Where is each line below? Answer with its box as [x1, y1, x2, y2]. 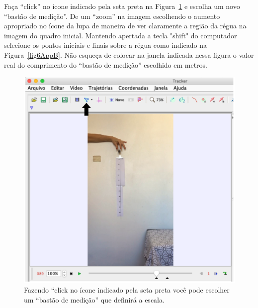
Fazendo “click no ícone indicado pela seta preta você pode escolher [24, 285, 230, 295]
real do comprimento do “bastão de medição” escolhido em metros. [4, 59, 208, 70]
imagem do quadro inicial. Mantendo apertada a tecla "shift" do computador [4, 30, 237, 40]
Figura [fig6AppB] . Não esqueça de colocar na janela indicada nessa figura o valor [4, 49, 254, 60]
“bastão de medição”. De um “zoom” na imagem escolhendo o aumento [4, 10, 220, 21]
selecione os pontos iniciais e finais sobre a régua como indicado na [4, 40, 207, 50]
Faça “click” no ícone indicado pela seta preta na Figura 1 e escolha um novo [4, 1, 240, 11]
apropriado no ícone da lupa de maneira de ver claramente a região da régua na [4, 20, 247, 31]
